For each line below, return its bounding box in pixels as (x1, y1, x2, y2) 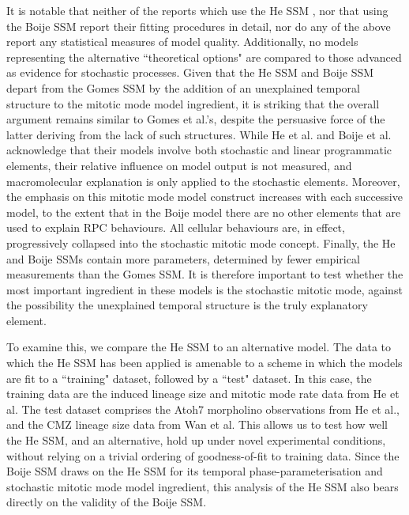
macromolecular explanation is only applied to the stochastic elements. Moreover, (6, 172, 400, 189)
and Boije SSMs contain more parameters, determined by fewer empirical (6, 250, 360, 267)
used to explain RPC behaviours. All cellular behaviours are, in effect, (6, 219, 345, 236)
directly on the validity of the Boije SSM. (6, 494, 207, 510)
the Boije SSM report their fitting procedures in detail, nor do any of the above (6, 17, 391, 34)
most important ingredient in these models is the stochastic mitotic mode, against (6, 281, 403, 297)
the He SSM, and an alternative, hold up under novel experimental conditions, (6, 432, 386, 449)
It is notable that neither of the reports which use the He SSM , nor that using (6, 2, 388, 18)
